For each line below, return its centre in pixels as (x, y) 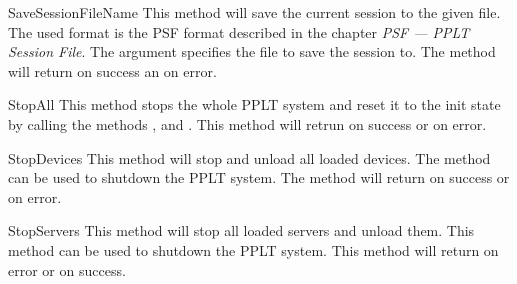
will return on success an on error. (112, 70)
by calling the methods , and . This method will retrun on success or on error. (247, 123)
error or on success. (67, 269)
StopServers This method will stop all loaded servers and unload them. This (241, 230)
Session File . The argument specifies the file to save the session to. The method (252, 51)
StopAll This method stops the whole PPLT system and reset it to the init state (254, 104)
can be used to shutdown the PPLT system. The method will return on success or (259, 177)
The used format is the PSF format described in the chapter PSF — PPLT (239, 31)
